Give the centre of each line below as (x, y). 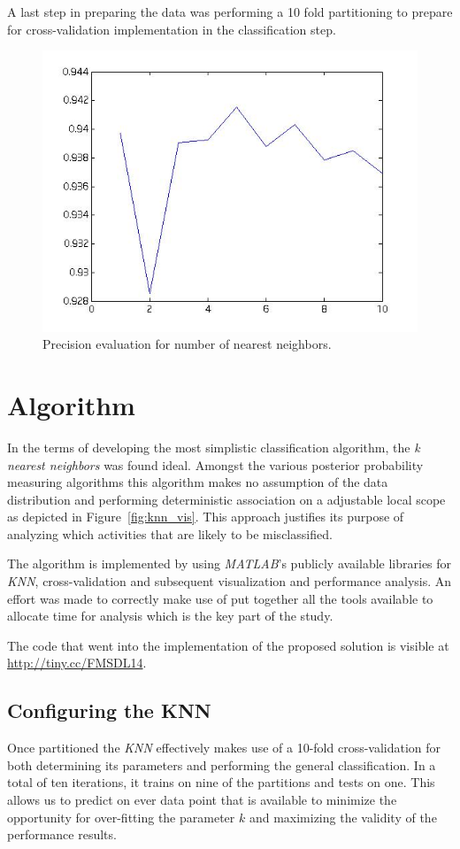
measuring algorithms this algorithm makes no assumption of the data (198, 482)
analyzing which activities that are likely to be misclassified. (170, 533)
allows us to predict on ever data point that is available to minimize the (202, 800)
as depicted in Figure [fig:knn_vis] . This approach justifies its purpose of (206, 517)
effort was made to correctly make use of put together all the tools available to (220, 598)
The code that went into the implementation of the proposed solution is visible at (228, 645)
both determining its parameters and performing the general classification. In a (222, 764)
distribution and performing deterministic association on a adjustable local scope (226, 499)
